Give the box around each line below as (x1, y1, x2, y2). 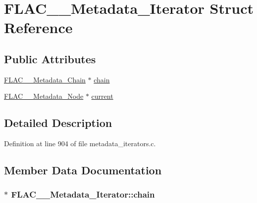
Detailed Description (4, 115, 112, 130)
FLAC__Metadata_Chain (4, 74, 86, 84)
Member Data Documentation (4, 162, 162, 178)
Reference (4, 17, 73, 38)
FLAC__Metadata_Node (4, 91, 84, 101)
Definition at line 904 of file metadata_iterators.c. (4, 138, 156, 149)
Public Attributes (4, 51, 96, 66)
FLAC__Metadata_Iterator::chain (11, 188, 155, 201)
